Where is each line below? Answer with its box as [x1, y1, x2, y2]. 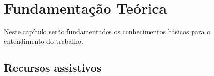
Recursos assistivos [4, 59, 102, 75]
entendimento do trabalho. [4, 36, 83, 46]
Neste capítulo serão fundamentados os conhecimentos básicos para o [4, 26, 211, 37]
